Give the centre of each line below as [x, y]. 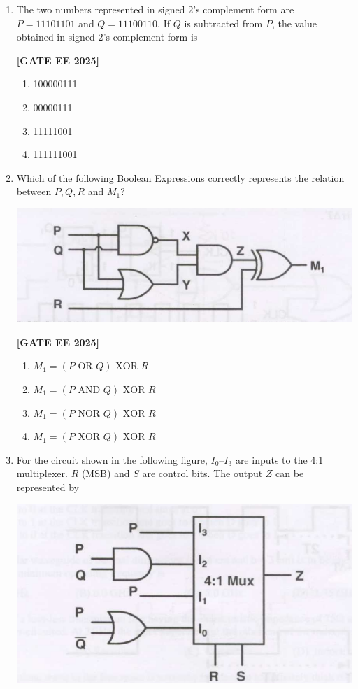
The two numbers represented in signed [101, 9]
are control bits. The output [202, 473]
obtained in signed [56, 37]
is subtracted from [223, 23]
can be [290, 473]
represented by [48, 486]
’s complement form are [244, 9]
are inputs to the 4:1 [279, 459]
